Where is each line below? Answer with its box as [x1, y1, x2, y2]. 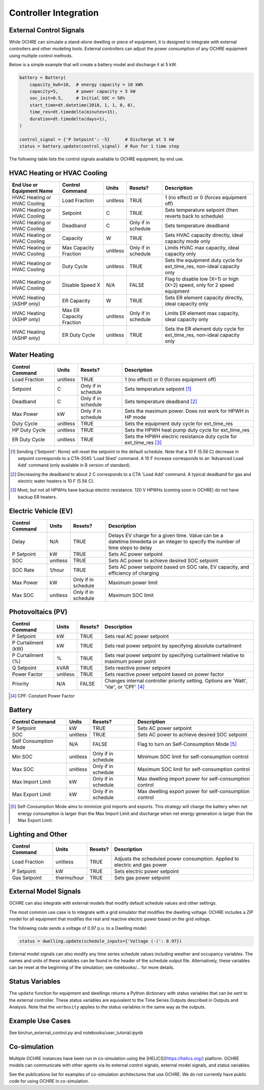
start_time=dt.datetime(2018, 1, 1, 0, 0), [29, 102, 135, 108]
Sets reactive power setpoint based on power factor [104, 671, 224, 678]
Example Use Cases [9, 1016, 71, 1025]
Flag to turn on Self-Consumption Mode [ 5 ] [137, 741, 237, 748]
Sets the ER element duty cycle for [164, 326, 244, 332]
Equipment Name [12, 188, 53, 195]
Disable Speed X [62, 282, 100, 289]
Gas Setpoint [12, 874, 42, 881]
